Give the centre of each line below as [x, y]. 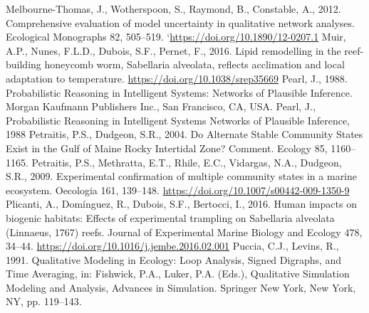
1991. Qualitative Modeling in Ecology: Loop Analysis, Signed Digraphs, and [174, 259]
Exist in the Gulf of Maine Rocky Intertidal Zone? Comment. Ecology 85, [167, 148]
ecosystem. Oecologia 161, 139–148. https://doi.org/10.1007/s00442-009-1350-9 [178, 190]
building [24, 64]
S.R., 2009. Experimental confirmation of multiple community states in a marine [182, 176]
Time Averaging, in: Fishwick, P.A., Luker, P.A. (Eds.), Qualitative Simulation [178, 274]
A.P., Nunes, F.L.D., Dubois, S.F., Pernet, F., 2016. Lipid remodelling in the [173, 50]
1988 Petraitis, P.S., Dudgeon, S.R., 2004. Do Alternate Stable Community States [184, 134]
